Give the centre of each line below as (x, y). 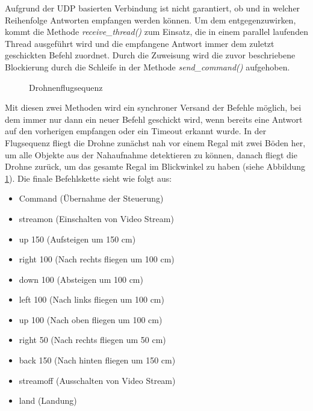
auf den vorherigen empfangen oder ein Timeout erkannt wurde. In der (136, 131)
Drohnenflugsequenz (66, 87)
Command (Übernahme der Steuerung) (91, 198)
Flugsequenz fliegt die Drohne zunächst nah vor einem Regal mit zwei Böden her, (155, 142)
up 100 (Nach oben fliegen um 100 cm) (91, 319)
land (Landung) (48, 400)
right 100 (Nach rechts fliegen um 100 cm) (97, 259)
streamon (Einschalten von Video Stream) (96, 218)
